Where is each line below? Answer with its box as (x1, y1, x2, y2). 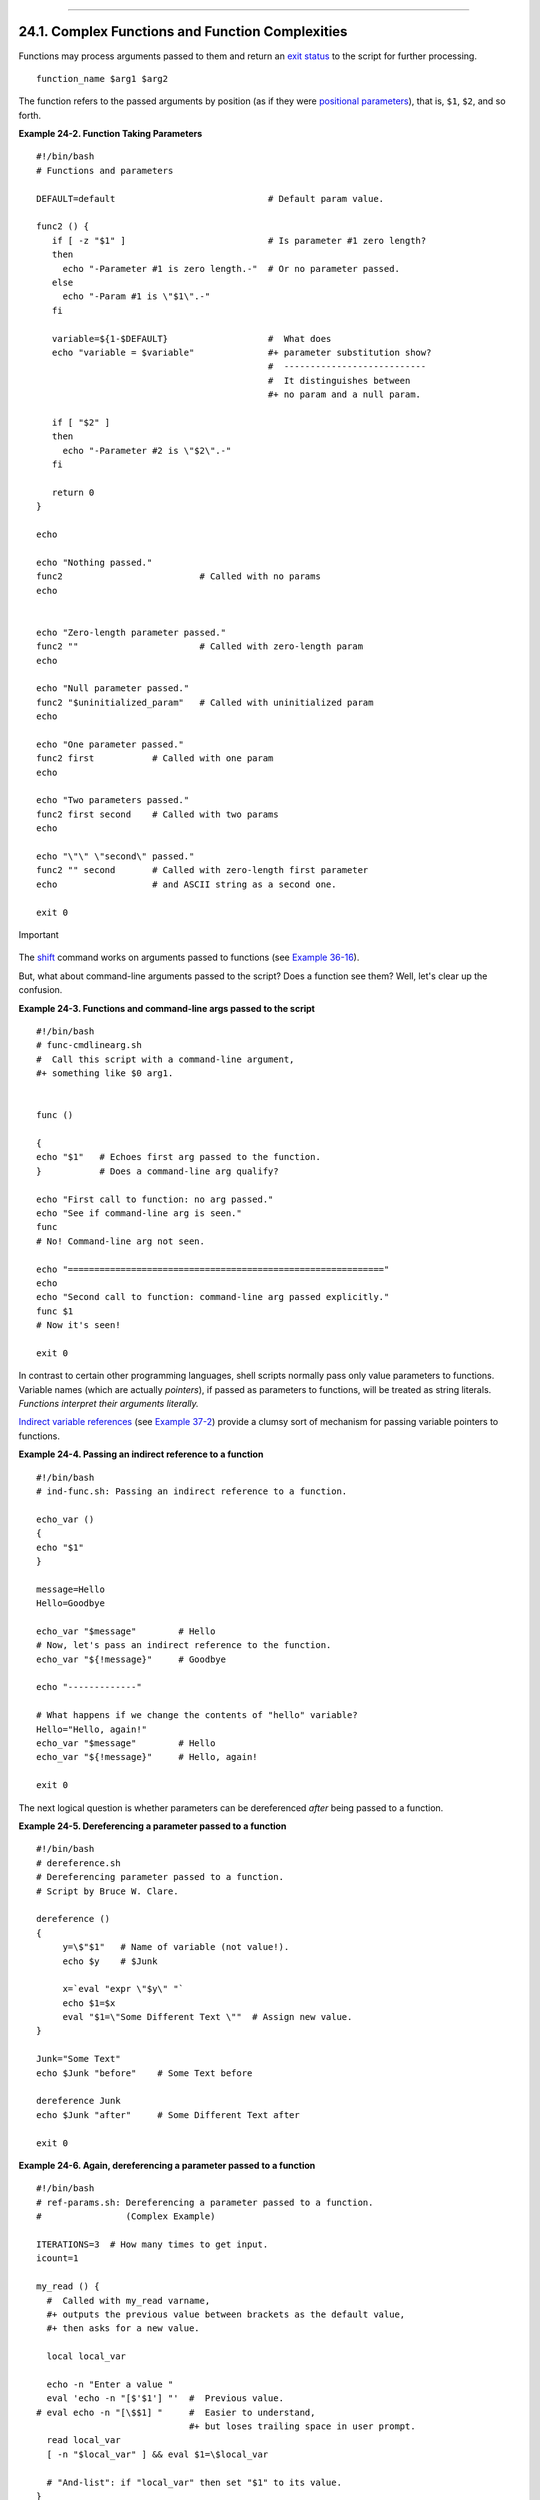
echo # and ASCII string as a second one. (36, 878, 337, 890)
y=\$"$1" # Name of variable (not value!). (62, 1941, 290, 1953)
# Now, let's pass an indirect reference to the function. (36, 1640, 332, 1651)
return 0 (51, 486, 95, 498)
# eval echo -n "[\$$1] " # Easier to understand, (36, 2406, 316, 2418)
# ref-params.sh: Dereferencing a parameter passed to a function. (36, 2196, 374, 2208)
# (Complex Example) (36, 2211, 216, 2222)
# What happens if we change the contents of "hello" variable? (36, 1710, 359, 1721)
